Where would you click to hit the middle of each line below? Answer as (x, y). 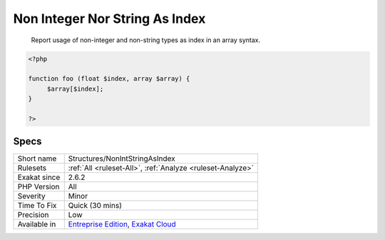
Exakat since (39, 177)
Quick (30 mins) (95, 206)
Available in (37, 224)
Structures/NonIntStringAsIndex (122, 159)
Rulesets (32, 168)
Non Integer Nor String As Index (109, 19)
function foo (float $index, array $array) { (109, 79)
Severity (31, 196)
